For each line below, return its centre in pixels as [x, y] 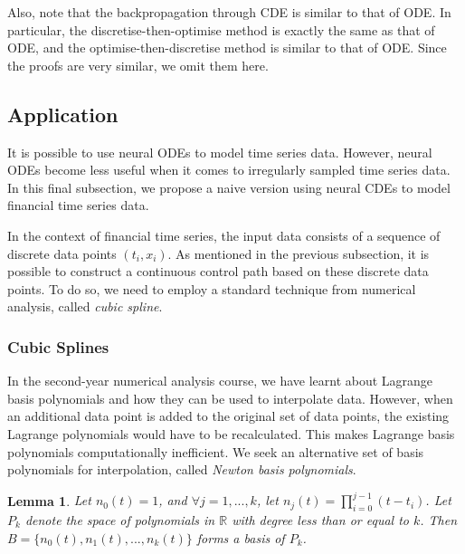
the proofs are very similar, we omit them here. [138, 65]
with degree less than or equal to [320, 520]
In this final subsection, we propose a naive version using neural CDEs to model [229, 187]
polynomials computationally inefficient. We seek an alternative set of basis [216, 451]
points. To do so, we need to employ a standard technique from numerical [212, 288]
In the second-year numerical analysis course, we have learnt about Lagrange [220, 381]
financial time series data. [78, 205]
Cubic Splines [58, 346]
